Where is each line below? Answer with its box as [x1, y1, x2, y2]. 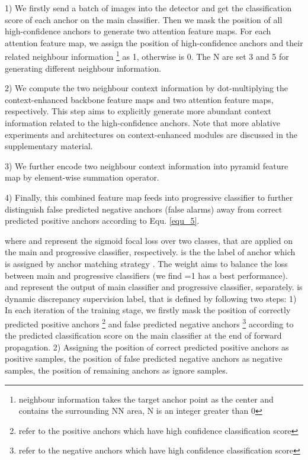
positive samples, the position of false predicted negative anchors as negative [5, 352, 283, 365]
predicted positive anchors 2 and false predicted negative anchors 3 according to [5, 316, 294, 330]
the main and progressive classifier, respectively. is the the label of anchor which [5, 246, 296, 258]
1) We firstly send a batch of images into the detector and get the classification [5, 2, 292, 14]
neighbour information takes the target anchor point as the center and [18, 393, 274, 405]
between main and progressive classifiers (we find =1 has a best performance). [5, 269, 288, 281]
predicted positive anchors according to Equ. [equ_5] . [5, 214, 200, 227]
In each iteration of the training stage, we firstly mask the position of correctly [5, 304, 291, 316]
